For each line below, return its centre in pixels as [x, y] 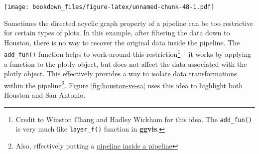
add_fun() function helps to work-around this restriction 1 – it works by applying [128, 53]
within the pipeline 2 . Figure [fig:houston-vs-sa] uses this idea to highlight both [124, 84]
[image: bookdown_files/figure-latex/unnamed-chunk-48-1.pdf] [109, 7]
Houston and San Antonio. [45, 95]
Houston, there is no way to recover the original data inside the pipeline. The [122, 42]
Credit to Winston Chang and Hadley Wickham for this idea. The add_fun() [134, 119]
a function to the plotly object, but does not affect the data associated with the [126, 64]
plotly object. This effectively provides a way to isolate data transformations [121, 74]
